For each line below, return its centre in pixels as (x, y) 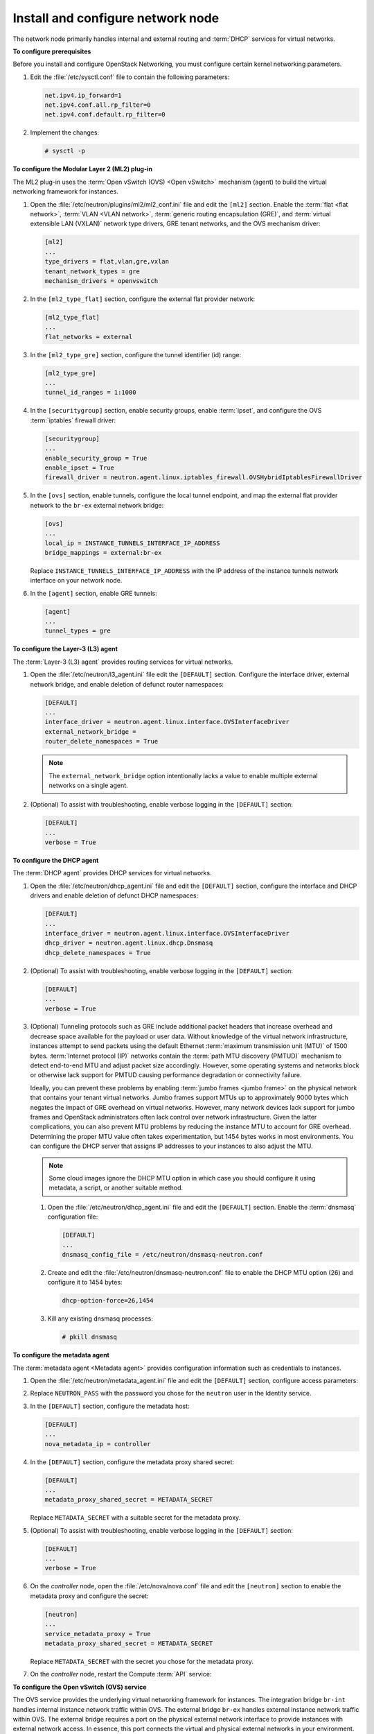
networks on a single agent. (88, 785)
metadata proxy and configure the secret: (89, 1596)
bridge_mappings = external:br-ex (103, 552)
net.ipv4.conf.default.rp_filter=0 (105, 115)
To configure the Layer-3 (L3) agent (65, 649)
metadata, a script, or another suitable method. (116, 1188)
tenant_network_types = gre (92, 271)
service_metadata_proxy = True (98, 1634)
